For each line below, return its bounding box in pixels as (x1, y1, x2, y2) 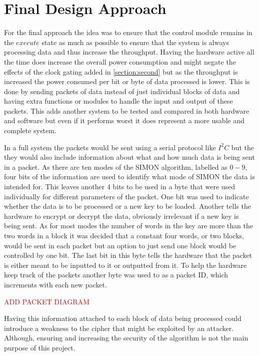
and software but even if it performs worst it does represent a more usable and (4, 115, 244, 126)
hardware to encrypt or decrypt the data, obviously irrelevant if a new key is (4, 210, 239, 221)
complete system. (4, 125, 56, 136)
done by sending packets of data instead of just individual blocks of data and (4, 86, 240, 96)
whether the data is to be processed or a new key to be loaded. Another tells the (4, 201, 251, 211)
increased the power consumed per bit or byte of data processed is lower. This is (4, 76, 250, 87)
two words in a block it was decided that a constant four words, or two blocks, (4, 230, 244, 240)
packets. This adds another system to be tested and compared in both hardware (4, 105, 249, 116)
